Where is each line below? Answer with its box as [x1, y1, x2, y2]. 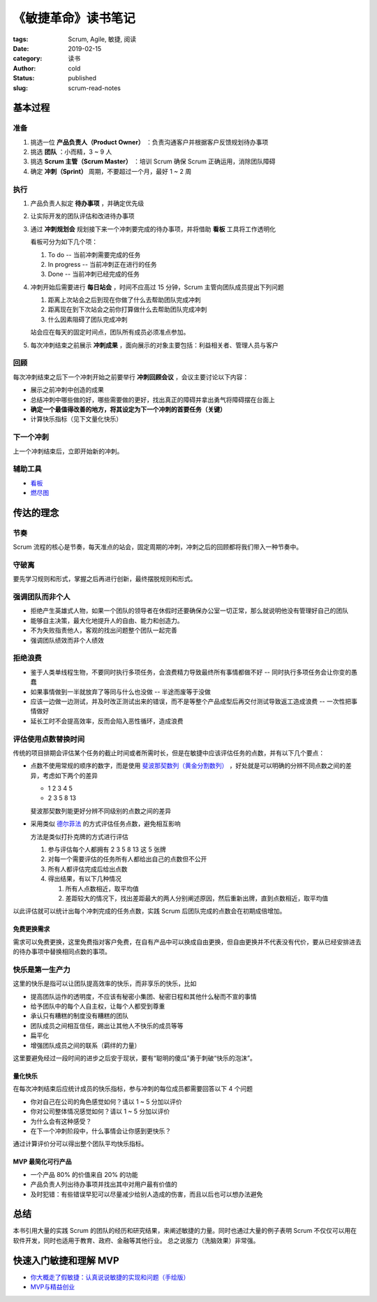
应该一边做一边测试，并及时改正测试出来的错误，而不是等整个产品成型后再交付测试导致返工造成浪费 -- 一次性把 [30, 697, 352, 705]
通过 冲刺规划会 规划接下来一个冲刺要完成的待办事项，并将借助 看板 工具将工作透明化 [30, 224, 276, 233]
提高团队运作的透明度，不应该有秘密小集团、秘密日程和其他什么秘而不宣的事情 [30, 992, 257, 1000]
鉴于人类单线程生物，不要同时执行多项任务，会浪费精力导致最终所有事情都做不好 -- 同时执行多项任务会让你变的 [30, 668, 352, 676]
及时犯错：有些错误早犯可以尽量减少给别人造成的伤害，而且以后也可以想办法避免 [30, 1190, 263, 1198]
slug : [13, 84, 28, 92]
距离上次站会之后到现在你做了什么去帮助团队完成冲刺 [47, 295, 201, 304]
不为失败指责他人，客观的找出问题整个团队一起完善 [30, 626, 177, 635]
